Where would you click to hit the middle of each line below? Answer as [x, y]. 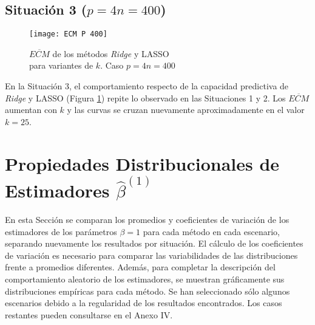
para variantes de [61, 65]
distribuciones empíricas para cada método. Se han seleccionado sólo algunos [147, 291]
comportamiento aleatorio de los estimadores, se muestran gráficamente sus [145, 279]
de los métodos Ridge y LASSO [111, 53]
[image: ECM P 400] [68, 34]
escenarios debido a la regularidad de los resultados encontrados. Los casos [144, 303]
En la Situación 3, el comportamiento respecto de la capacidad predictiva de [147, 86]
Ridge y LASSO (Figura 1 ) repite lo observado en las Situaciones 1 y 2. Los [145, 97]
